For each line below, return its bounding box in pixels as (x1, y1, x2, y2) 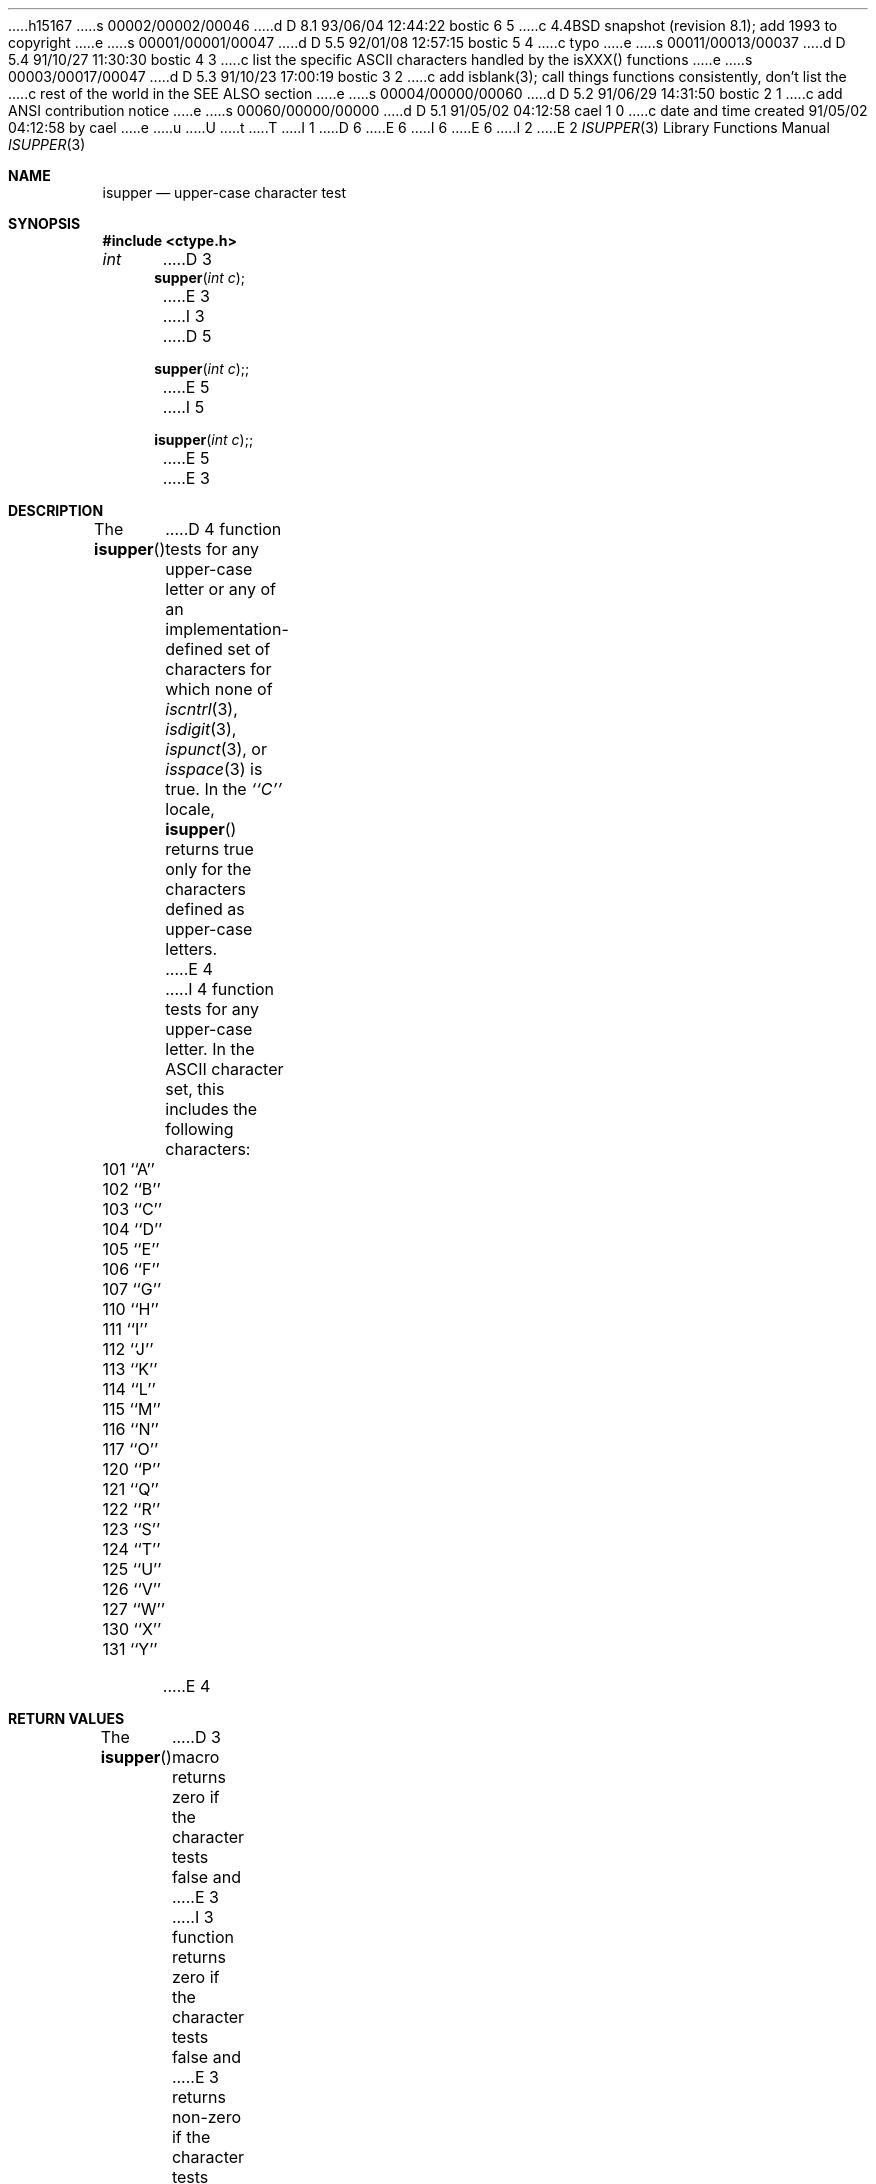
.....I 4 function (165, 979, 275, 999)
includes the (165, 1099, 258, 1119)
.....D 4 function (165, 519, 282, 539)
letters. (165, 939, 218, 959)
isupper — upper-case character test (102, 184, 346, 201)
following (165, 1119, 234, 1139)
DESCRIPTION (8, 502, 104, 519)
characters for (165, 659, 272, 679)
